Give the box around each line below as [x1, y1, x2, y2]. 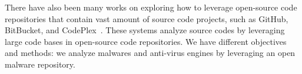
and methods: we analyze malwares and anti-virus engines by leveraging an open [5, 47, 296, 59]
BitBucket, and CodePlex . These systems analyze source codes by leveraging [5, 24, 285, 36]
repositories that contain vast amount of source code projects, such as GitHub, [5, 12, 288, 24]
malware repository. [5, 58, 75, 70]
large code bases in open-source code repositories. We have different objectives [5, 35, 287, 47]
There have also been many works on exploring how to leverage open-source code [5, 1, 297, 13]
